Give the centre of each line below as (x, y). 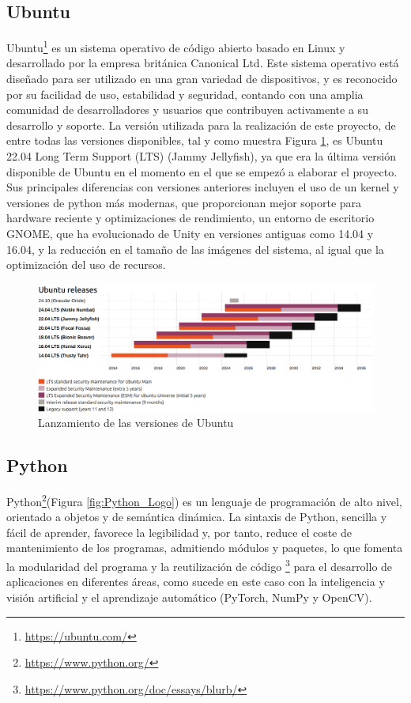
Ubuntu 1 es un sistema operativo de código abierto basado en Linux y (176, 46)
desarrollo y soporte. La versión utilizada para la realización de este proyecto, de (201, 125)
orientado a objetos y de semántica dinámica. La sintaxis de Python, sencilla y (197, 517)
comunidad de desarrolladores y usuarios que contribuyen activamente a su (187, 110)
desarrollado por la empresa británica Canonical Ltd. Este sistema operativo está (203, 63)
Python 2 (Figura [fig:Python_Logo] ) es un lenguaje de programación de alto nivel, (204, 500)
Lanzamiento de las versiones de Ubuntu (136, 423)
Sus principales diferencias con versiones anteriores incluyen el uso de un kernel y (203, 187)
